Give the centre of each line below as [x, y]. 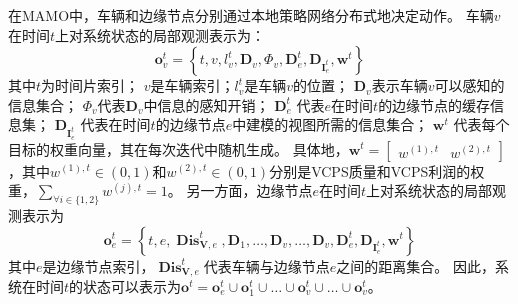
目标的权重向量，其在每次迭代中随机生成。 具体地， [178, 148]
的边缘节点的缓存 [434, 104]
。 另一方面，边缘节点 [240, 190]
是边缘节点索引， [98, 265]
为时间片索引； [90, 85]
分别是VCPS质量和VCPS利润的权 [377, 170]
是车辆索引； [192, 85]
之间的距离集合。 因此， [415, 265]
